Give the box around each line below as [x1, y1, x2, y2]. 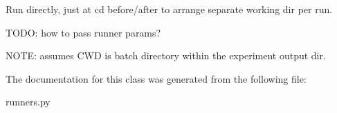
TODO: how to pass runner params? [6, 25, 161, 39]
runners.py [6, 94, 51, 109]
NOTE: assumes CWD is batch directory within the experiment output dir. [6, 48, 326, 63]
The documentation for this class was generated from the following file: [6, 71, 307, 85]
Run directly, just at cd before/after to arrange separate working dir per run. [6, 2, 333, 16]
